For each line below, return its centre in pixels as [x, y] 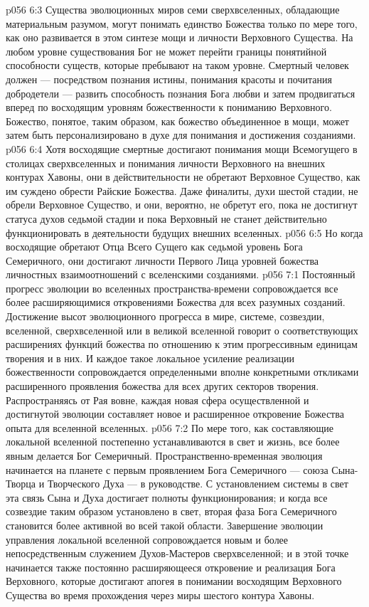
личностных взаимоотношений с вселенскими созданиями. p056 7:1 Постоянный [181, 274]
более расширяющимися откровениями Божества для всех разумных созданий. [176, 302]
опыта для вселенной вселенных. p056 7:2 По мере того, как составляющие [170, 427]
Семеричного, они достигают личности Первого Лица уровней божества [162, 260]
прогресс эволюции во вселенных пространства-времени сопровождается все [172, 288]
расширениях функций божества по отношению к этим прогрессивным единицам [182, 344]
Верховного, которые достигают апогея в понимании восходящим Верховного [174, 581]
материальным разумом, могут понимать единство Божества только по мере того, [182, 23]
